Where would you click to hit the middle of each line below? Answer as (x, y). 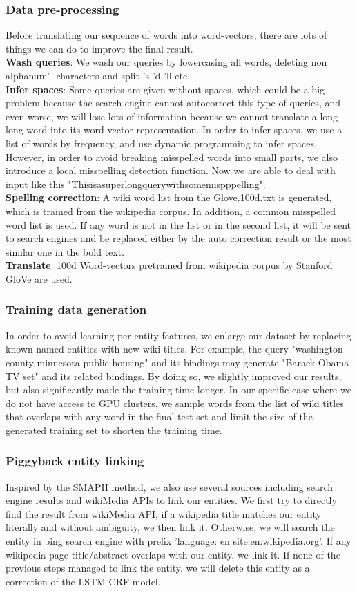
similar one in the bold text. (65, 251)
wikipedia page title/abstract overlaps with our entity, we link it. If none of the (173, 554)
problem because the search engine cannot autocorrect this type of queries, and (173, 103)
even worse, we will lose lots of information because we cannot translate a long (172, 116)
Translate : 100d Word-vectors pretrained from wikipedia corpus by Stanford (169, 265)
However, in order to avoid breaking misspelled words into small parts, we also (172, 157)
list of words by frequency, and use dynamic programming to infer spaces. (161, 143)
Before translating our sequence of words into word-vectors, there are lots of (166, 35)
